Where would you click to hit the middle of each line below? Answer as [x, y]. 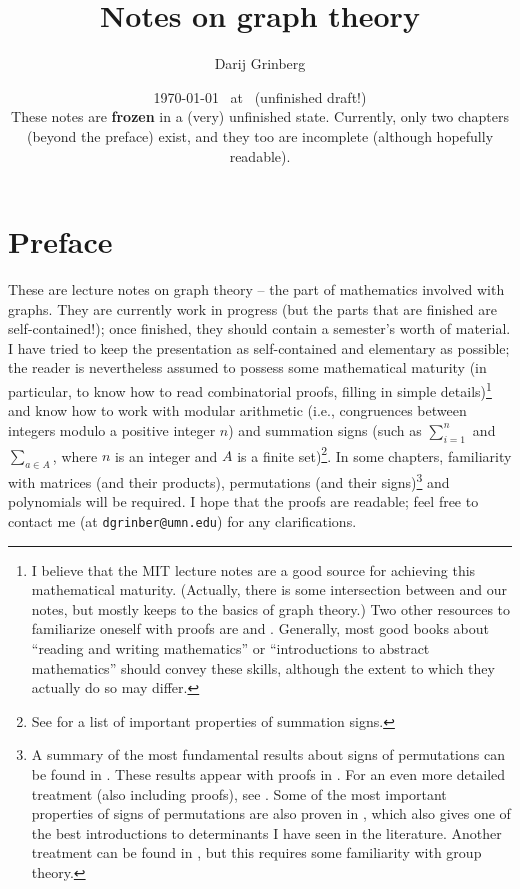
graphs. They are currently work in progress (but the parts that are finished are [252, 308]
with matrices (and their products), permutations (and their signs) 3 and [229, 480]
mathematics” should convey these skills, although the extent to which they [263, 667]
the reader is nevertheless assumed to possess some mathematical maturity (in [247, 367]
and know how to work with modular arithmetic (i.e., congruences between [237, 410]
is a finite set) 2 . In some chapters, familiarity [374, 454]
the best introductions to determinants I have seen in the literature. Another [266, 832]
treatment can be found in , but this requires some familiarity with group [256, 852]
